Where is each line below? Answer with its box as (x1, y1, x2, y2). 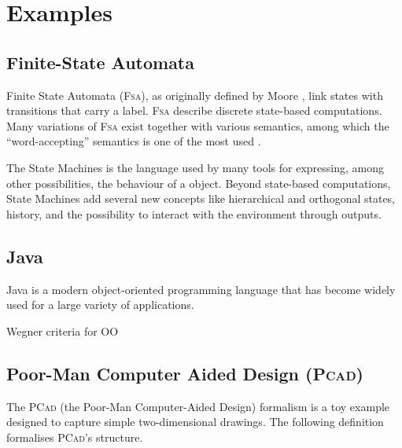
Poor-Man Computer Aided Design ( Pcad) (6, 361, 363, 385)
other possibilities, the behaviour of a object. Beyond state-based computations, (6, 174, 391, 191)
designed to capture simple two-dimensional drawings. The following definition (6, 413, 384, 430)
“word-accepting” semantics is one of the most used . (6, 133, 261, 149)
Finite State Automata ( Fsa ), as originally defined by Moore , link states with (6, 86, 383, 103)
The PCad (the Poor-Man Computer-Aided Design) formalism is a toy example (6, 398, 390, 414)
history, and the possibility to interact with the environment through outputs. (6, 205, 382, 222)
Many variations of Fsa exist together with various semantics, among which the (6, 117, 389, 134)
